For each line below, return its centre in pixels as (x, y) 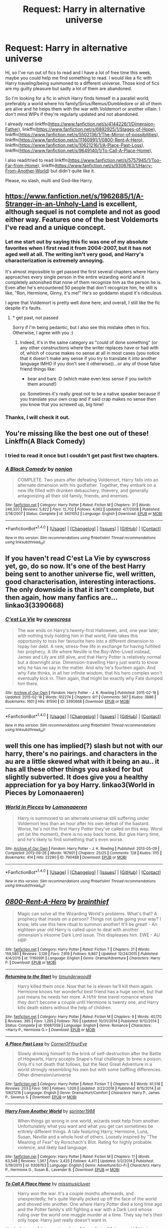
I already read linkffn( (27, 124)
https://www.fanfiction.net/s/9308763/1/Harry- (104, 165)
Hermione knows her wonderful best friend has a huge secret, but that (90, 992)
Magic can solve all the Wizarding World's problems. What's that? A (87, 914)
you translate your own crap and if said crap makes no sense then (88, 399)
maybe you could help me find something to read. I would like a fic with (78, 78)
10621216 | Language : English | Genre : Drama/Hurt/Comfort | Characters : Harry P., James (82, 1093)
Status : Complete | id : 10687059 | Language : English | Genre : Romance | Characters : (78, 1026)
